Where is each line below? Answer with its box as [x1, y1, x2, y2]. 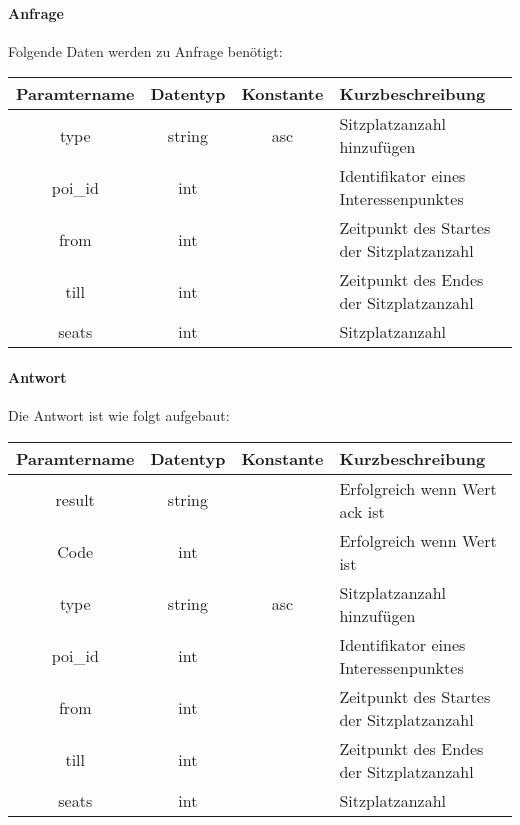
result [55, 488, 95, 512]
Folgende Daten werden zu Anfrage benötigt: [8, 40, 283, 61]
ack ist [339, 499, 385, 523]
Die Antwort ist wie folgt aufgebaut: [8, 405, 230, 426]
